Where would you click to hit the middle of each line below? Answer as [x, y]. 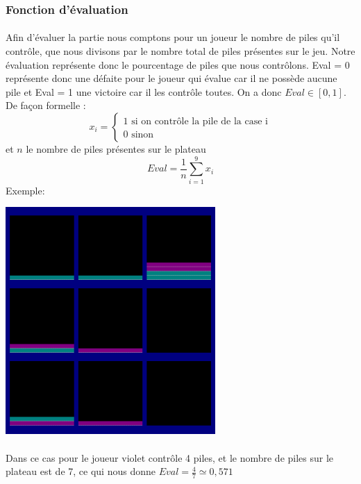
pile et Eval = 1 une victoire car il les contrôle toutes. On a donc [144, 91]
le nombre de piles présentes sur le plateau [116, 149]
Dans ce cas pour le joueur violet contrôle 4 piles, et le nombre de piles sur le [170, 457]
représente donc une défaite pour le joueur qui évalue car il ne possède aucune [171, 78]
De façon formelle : [46, 105]
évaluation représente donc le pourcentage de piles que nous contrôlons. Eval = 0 [178, 64]
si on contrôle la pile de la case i [200, 121]
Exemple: [25, 190]
